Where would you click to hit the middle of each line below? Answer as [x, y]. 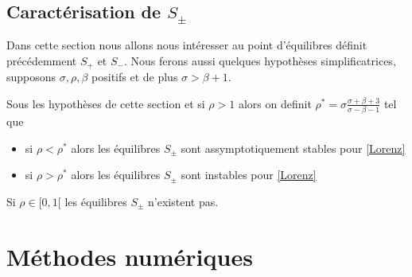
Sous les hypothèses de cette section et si [106, 103]
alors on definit [275, 103]
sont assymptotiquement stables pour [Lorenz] [293, 148]
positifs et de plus [135, 77]
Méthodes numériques [130, 256]
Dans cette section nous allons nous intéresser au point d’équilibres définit [187, 45]
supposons [31, 77]
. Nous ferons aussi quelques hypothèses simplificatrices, [260, 60]
